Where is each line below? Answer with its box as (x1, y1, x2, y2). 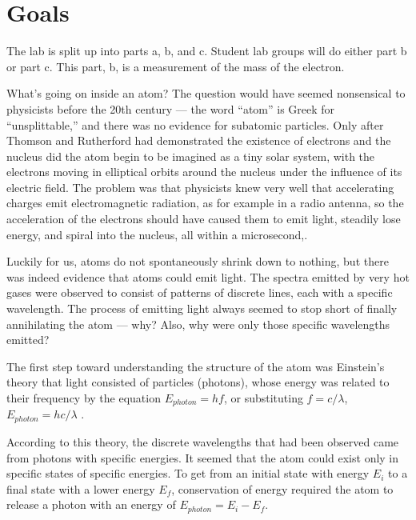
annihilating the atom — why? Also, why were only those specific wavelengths (6, 315, 390, 332)
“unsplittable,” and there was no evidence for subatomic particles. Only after (6, 116, 384, 133)
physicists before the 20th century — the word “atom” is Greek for (6, 100, 335, 117)
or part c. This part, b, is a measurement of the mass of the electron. (6, 58, 345, 74)
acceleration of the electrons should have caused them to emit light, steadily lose (6, 210, 401, 227)
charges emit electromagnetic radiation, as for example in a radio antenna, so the (6, 194, 404, 211)
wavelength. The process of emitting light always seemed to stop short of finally (6, 300, 398, 317)
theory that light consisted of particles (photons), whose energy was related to (6, 374, 390, 390)
